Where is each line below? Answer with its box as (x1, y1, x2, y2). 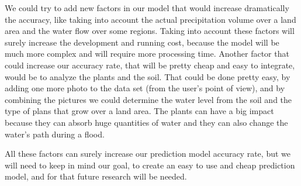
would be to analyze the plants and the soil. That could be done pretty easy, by (5, 70, 290, 82)
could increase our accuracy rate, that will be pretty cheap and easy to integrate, (5, 58, 295, 71)
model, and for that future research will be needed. (5, 170, 187, 182)
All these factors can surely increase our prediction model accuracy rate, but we (5, 147, 290, 160)
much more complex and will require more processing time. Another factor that (5, 47, 289, 60)
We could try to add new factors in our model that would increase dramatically (5, 2, 289, 13)
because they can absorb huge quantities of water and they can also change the (5, 116, 288, 128)
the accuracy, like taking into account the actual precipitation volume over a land (5, 13, 296, 25)
